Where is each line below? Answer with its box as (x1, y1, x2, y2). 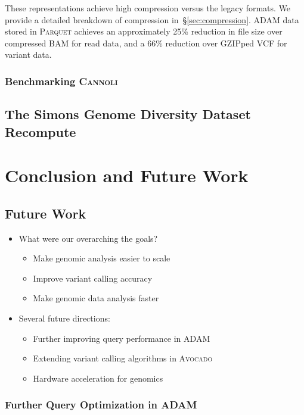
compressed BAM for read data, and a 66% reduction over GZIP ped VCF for (5, 36, 287, 49)
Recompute (5, 122, 76, 141)
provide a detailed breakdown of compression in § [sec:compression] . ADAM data (5, 13, 299, 26)
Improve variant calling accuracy (33, 272, 153, 284)
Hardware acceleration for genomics (33, 372, 163, 384)
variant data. (5, 48, 52, 61)
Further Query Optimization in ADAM (5, 397, 197, 412)
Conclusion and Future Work (5, 163, 249, 188)
